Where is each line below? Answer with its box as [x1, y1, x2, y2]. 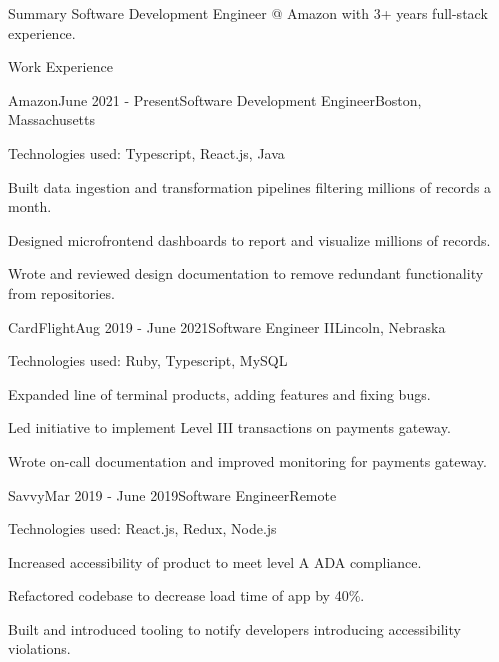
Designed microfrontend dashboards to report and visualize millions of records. [8, 229, 491, 250]
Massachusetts [8, 109, 96, 130]
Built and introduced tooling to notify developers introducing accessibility [8, 618, 461, 639]
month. [8, 196, 52, 217]
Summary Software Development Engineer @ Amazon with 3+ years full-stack [8, 3, 488, 23]
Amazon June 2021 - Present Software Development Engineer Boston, [8, 89, 422, 110]
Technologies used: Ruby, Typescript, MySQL [8, 350, 288, 371]
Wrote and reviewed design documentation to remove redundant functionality [8, 263, 484, 284]
